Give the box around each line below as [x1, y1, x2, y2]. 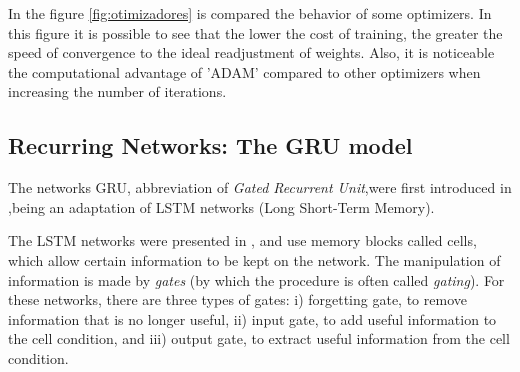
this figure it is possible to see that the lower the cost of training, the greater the [8, 22, 503, 43]
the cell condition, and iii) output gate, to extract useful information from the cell [8, 328, 510, 349]
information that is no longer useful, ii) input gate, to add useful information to [8, 308, 497, 329]
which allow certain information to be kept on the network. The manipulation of [8, 249, 501, 270]
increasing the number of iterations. [8, 81, 227, 102]
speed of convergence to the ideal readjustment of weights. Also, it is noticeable [8, 42, 495, 63]
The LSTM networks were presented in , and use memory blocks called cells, [8, 230, 477, 251]
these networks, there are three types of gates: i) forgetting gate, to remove [8, 289, 467, 310]
